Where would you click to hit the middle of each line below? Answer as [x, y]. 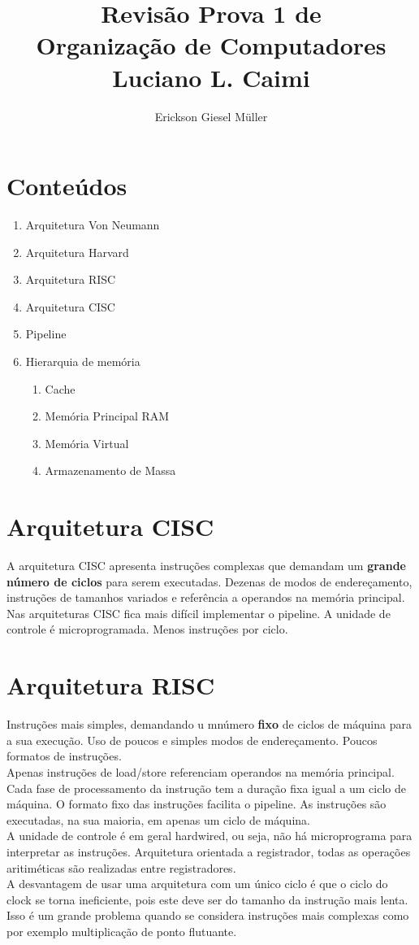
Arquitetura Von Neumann [93, 225]
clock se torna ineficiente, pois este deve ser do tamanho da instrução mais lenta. [207, 899]
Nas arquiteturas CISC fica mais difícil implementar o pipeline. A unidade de [199, 613]
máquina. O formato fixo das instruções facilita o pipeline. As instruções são [197, 804]
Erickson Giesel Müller [211, 116]
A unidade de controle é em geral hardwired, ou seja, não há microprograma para [209, 836]
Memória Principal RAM [107, 416]
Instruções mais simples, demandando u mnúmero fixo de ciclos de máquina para [209, 724]
